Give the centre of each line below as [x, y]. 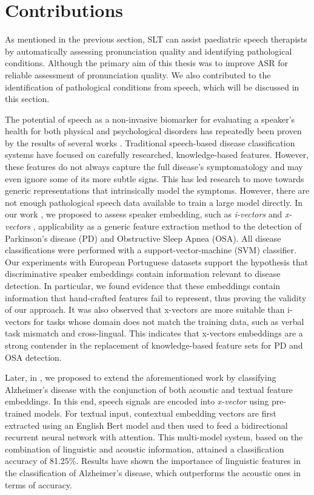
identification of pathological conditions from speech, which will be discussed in [152, 87]
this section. [27, 99]
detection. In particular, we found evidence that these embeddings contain [143, 285]
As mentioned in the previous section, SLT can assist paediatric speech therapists [156, 39]
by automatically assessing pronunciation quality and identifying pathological [149, 51]
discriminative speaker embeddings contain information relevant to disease [143, 274]
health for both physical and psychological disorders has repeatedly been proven [153, 131]
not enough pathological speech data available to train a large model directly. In [154, 202]
